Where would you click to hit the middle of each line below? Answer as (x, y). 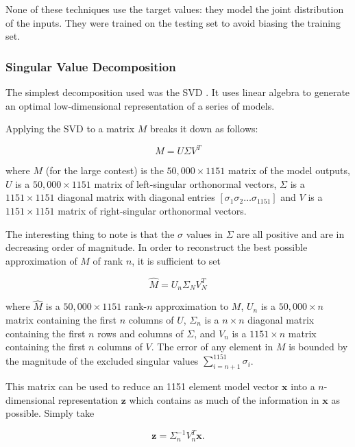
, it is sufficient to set (176, 260)
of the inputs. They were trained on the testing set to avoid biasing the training (173, 22)
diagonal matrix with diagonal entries (136, 197)
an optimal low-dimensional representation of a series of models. (140, 105)
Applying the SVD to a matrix (70, 129)
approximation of (41, 260)
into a (303, 386)
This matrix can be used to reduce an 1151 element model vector (142, 386)
